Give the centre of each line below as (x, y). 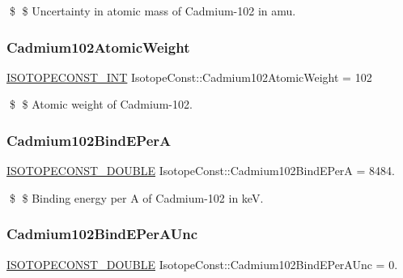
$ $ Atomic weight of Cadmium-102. (101, 104)
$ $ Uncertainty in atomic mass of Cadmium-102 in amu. (153, 11)
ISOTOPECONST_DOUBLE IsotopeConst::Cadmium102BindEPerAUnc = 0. (202, 264)
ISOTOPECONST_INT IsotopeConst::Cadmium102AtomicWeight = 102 (189, 77)
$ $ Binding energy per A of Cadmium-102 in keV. (136, 197)
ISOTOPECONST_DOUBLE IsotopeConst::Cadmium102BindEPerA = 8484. (201, 171)
